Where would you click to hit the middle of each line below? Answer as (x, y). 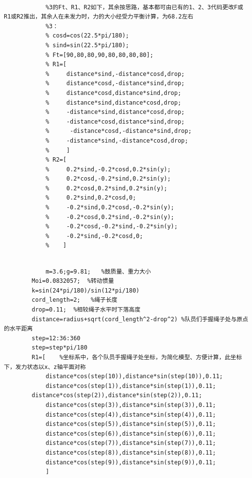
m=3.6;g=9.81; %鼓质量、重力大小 (98, 271)
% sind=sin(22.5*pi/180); (87, 45)
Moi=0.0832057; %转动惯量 (73, 281)
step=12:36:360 (56, 338)
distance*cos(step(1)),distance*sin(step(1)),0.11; (131, 386)
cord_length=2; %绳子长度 (75, 300)
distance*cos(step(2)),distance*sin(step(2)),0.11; (117, 395)
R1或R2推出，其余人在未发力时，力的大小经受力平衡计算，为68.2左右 (99, 17)
